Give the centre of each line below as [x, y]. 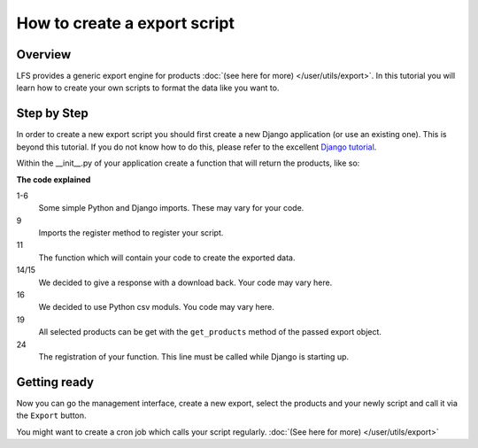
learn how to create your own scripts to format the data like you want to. [148, 88]
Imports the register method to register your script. [131, 233]
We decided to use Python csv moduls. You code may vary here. [156, 307]
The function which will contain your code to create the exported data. [167, 258]
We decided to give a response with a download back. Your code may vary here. [185, 282]
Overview [44, 54]
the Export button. [52, 415]
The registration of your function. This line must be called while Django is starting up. [194, 357]
